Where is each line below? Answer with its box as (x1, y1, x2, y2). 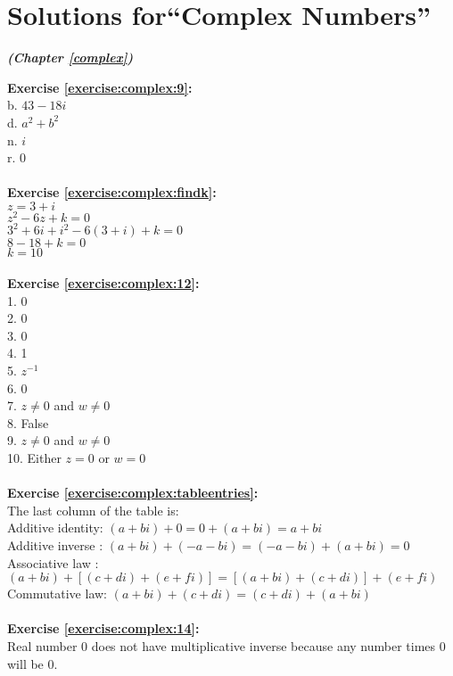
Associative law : (7, 553, 99, 572)
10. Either (7, 448, 62, 466)
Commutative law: (7, 584, 107, 603)
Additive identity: (7, 518, 103, 537)
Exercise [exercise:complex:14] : (7, 619, 200, 638)
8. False (7, 413, 49, 432)
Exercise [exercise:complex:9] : (7, 78, 193, 96)
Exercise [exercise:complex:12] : (7, 274, 200, 293)
